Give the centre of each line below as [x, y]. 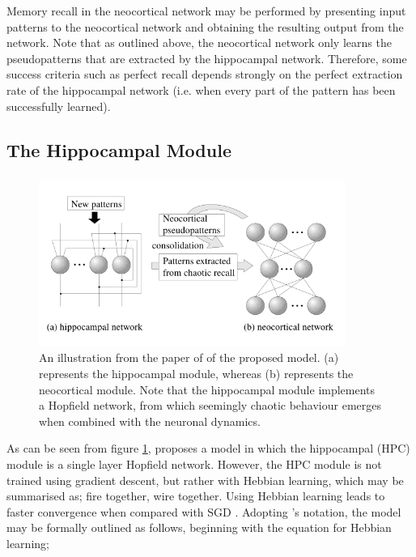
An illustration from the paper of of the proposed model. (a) [189, 357]
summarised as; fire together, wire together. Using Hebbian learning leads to [196, 496]
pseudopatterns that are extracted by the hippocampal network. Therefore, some [207, 58]
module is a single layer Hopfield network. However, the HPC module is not [194, 463]
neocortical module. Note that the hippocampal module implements [207, 389]
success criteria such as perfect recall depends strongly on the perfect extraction [205, 74]
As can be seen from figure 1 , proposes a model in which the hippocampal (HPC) [208, 448]
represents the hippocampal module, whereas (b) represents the [196, 373]
